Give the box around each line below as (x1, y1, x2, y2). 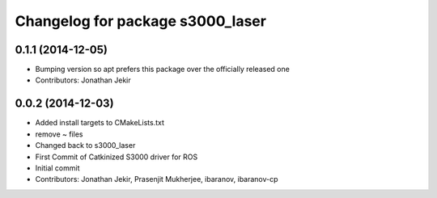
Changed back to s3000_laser (35, 141, 136, 150)
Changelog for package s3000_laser (15, 12, 267, 30)
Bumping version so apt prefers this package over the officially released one (35, 65, 291, 74)
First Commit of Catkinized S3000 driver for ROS (35, 152, 198, 162)
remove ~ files (35, 129, 83, 139)
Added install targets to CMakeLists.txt (35, 118, 165, 128)
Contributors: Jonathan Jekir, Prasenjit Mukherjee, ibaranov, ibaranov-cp (35, 175, 278, 184)
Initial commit (35, 162, 80, 173)
